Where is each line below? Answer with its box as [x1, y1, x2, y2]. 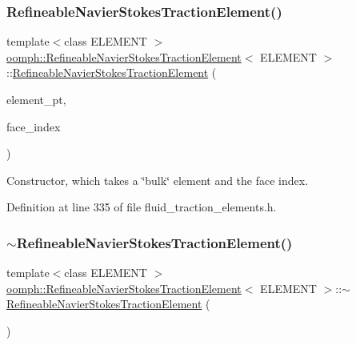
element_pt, [6, 91, 66, 107]
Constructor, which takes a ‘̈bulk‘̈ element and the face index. [6, 171, 309, 188]
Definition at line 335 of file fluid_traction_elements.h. [6, 199, 277, 215]
